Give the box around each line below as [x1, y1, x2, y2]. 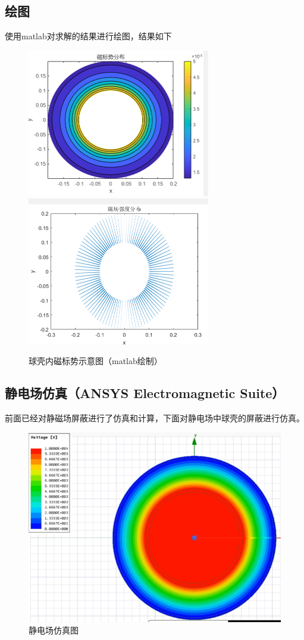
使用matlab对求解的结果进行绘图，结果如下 [5, 30, 172, 42]
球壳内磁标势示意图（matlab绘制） [29, 355, 162, 367]
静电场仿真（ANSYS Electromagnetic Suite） [5, 384, 285, 402]
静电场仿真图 [29, 624, 79, 636]
